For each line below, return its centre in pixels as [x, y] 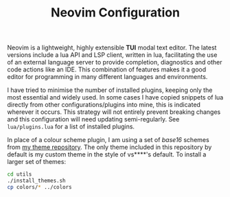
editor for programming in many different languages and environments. [107, 77]
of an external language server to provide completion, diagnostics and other [115, 62]
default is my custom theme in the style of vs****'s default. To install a [107, 154]
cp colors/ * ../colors [39, 187]
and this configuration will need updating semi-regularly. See [93, 119]
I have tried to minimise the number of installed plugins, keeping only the [110, 90]
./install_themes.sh [37, 181]
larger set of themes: [37, 162]
